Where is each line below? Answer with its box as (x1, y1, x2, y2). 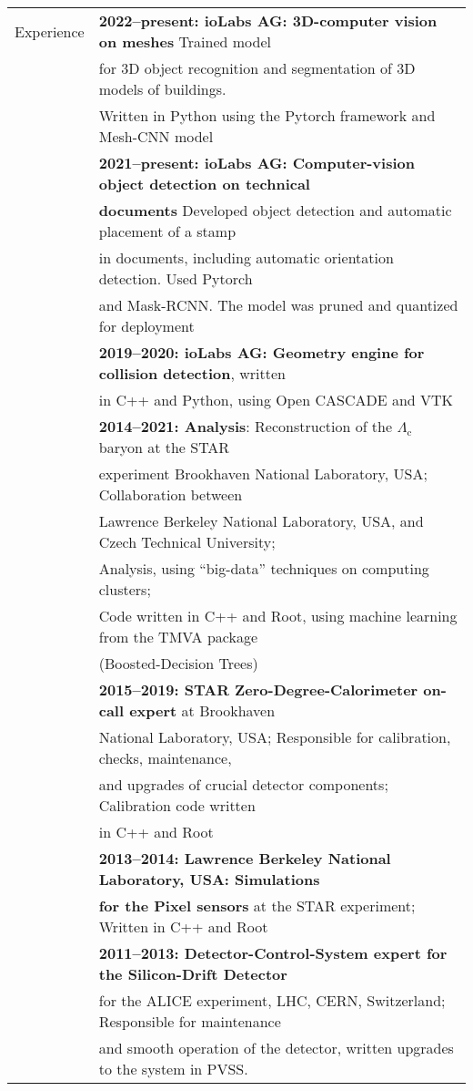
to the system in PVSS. (98, 1058, 248, 1079)
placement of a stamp (98, 221, 236, 242)
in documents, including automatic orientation (98, 247, 394, 268)
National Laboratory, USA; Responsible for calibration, (98, 726, 451, 747)
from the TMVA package (98, 626, 257, 647)
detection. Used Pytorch (98, 268, 253, 289)
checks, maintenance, (98, 747, 232, 768)
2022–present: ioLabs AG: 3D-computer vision (98, 10, 438, 31)
